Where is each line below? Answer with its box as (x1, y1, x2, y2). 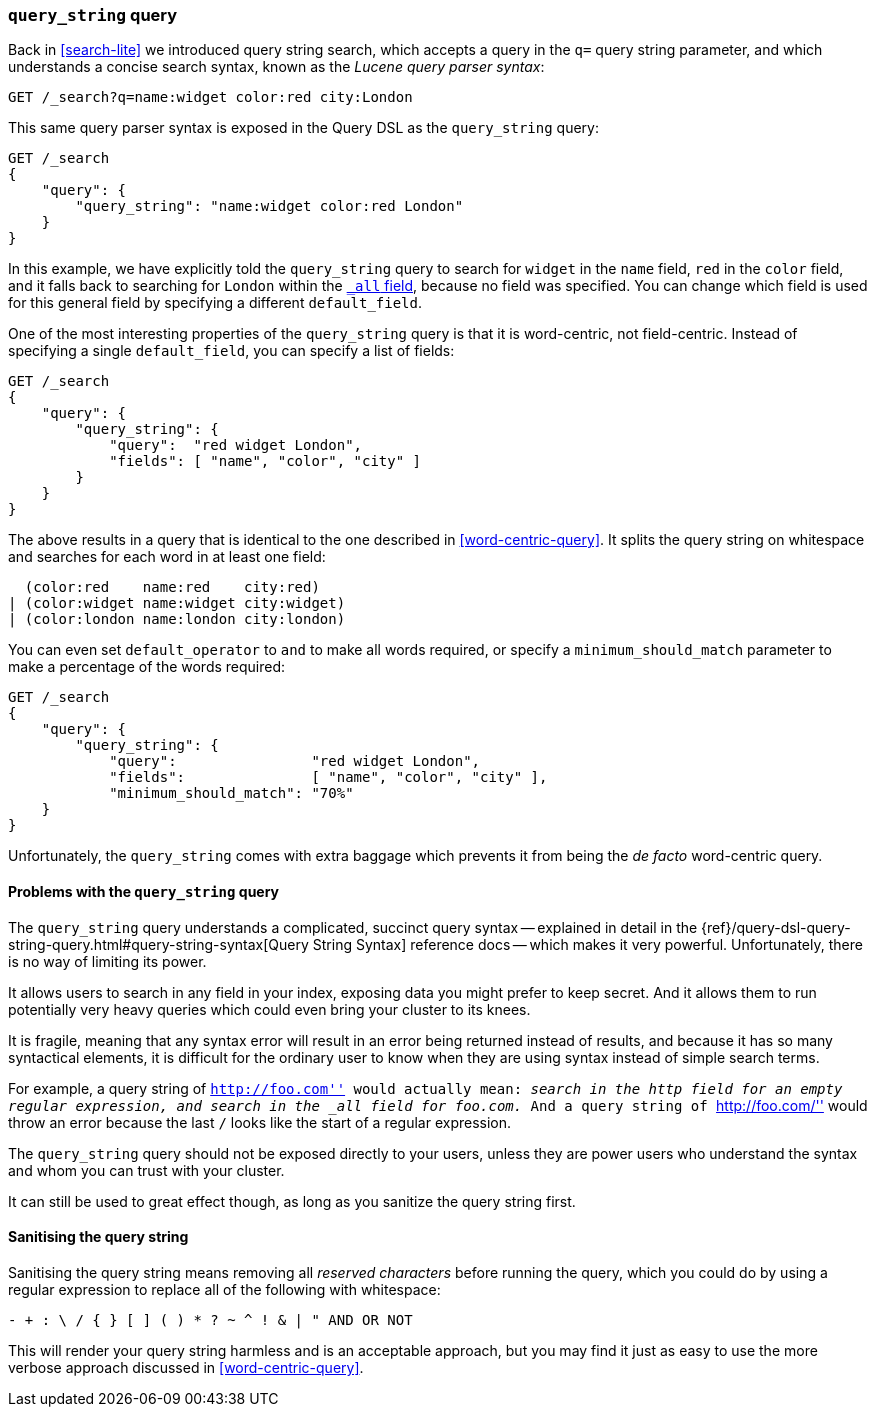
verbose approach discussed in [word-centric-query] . (8, 1358, 364, 1376)
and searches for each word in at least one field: (8, 548, 326, 566)
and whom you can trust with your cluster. (8, 1161, 285, 1179)
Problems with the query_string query (8, 882, 280, 900)
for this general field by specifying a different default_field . (8, 294, 423, 312)
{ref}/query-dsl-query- (701, 918, 851, 936)
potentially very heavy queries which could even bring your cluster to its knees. (8, 1000, 531, 1018)
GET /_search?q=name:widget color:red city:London (8, 89, 413, 106)
